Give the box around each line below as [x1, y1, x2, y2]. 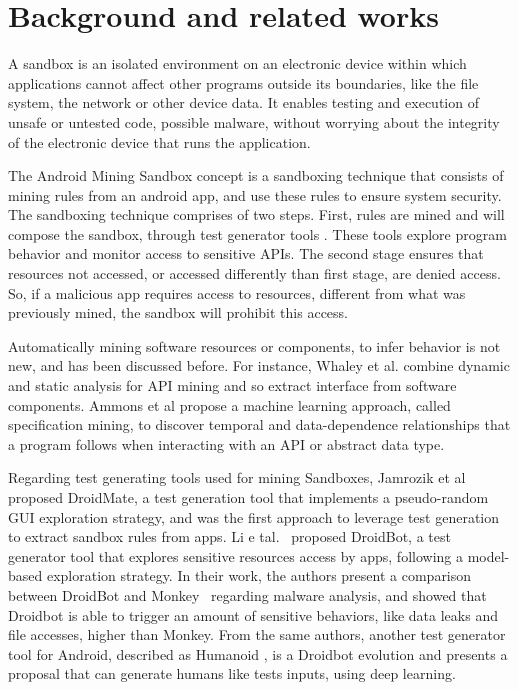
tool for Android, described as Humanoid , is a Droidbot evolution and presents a [8, 643, 508, 664]
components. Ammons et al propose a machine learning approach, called [8, 394, 451, 415]
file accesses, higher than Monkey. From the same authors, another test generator [8, 624, 506, 645]
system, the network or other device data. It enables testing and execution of [8, 92, 479, 113]
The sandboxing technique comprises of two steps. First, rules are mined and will [8, 204, 505, 225]
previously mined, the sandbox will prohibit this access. [8, 302, 348, 323]
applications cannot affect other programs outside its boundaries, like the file [8, 72, 479, 93]
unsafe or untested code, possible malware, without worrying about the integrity [8, 111, 500, 132]
